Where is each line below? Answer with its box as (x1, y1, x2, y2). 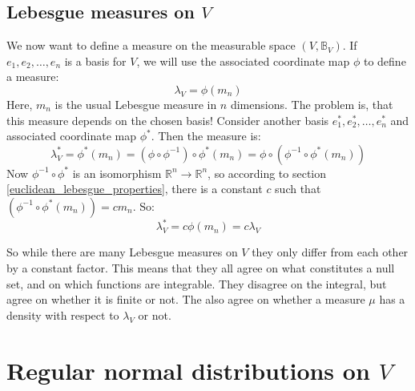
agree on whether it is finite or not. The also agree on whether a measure (6, 291, 365, 308)
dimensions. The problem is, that (230, 95, 393, 112)
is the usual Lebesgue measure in (54, 95, 217, 112)
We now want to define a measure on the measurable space (6, 37, 296, 54)
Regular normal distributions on (6, 353, 370, 386)
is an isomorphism (72, 164, 162, 181)
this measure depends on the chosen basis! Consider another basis (6, 111, 329, 128)
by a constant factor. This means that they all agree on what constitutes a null (6, 260, 395, 276)
